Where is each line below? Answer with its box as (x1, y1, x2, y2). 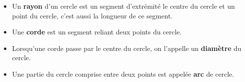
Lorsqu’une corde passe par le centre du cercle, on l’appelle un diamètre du (12, 43, 242, 53)
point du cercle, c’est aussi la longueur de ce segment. (12, 10, 173, 20)
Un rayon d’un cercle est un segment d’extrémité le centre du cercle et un (12, 1, 235, 11)
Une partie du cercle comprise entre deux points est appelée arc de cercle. (12, 68, 234, 79)
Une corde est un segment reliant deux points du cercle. (12, 27, 182, 37)
